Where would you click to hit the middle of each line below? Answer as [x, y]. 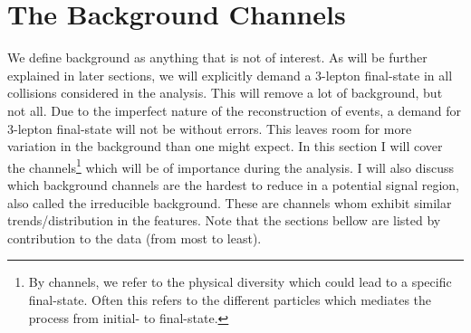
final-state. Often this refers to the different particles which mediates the [230, 299]
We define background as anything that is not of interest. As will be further [217, 57]
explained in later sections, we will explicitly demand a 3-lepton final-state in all [230, 75]
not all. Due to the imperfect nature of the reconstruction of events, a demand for [235, 110]
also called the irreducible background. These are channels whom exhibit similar [230, 202]
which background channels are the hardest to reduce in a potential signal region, [233, 184]
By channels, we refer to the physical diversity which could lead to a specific [240, 282]
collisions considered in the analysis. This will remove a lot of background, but [225, 93]
